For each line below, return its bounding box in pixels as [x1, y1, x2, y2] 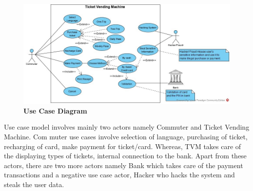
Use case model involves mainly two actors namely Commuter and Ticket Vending [4, 122, 250, 132]
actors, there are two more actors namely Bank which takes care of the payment [4, 160, 243, 170]
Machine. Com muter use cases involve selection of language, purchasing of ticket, [4, 132, 248, 142]
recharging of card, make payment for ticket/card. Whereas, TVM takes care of [4, 141, 241, 151]
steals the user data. [4, 179, 64, 189]
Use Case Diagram [23, 105, 87, 115]
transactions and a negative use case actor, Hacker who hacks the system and [4, 170, 235, 180]
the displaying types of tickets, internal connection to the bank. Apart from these [4, 151, 247, 161]
